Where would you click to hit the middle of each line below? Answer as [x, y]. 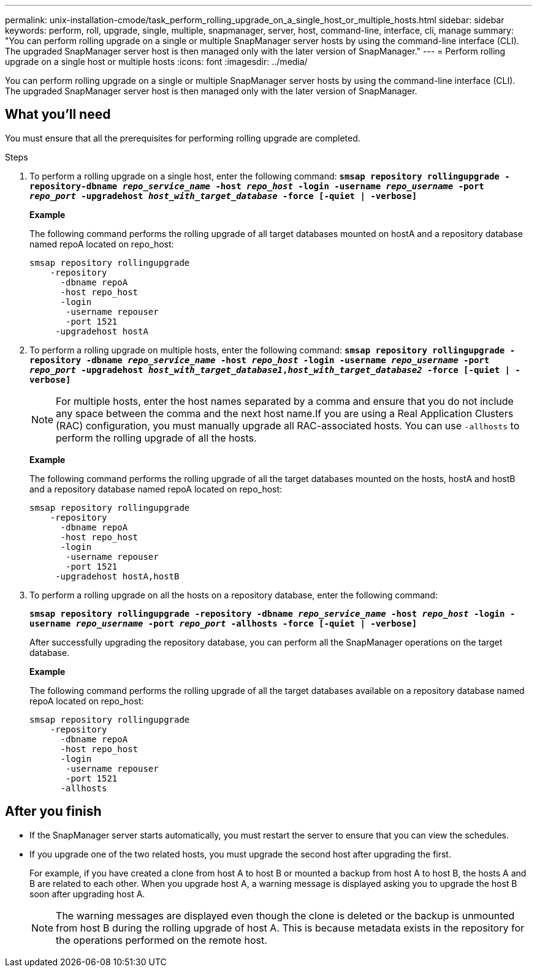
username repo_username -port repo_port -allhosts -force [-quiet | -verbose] [223, 623]
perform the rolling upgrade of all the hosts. [156, 438]
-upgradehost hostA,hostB [117, 576]
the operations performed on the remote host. [162, 940]
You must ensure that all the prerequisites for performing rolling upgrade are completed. [183, 138]
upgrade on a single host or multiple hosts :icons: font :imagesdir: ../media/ [156, 62]
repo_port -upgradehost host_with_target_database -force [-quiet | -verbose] [223, 196]
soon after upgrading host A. [87, 894]
